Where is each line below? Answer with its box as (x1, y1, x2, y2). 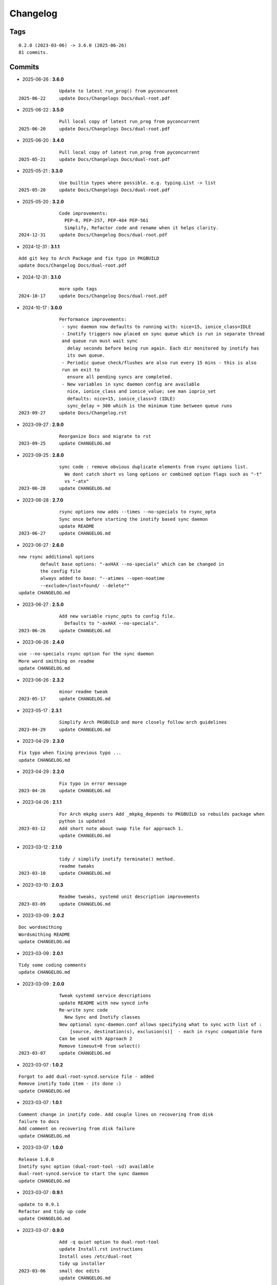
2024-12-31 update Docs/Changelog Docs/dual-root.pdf (18, 232, 168, 238)
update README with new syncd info (59, 1000, 149, 1006)
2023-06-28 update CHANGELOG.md (18, 486, 111, 491)
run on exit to (62, 366, 100, 373)
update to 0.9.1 (18, 1201, 60, 1207)
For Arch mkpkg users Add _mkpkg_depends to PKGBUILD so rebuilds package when (59, 811, 265, 817)
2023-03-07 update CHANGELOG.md (18, 1050, 111, 1056)
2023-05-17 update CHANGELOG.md (18, 696, 111, 702)
